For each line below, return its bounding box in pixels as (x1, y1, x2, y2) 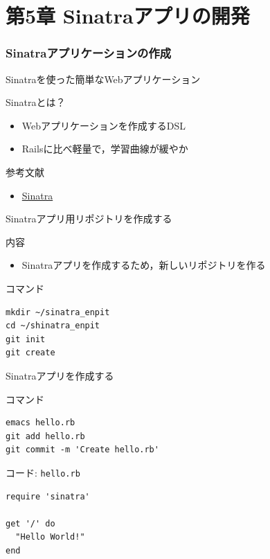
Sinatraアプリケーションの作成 (6, 44, 172, 62)
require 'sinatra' (6, 491, 90, 502)
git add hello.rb (6, 431, 85, 441)
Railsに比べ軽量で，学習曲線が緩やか (21, 141, 188, 156)
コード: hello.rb (6, 465, 80, 479)
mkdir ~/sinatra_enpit (6, 307, 110, 317)
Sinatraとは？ (6, 95, 66, 109)
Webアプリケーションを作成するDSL (21, 118, 186, 132)
